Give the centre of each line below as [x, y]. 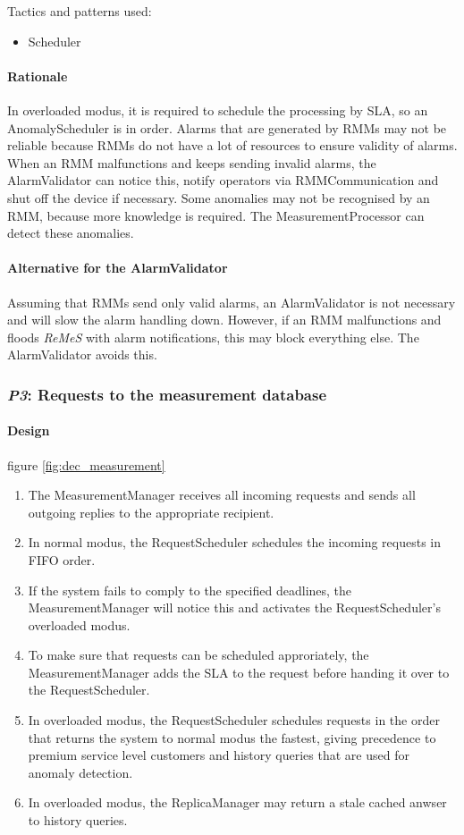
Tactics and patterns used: [80, 11]
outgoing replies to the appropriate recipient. [151, 512]
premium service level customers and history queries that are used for [219, 755]
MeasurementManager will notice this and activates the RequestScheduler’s [234, 607]
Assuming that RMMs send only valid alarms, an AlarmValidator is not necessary [232, 302]
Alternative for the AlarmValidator [118, 268]
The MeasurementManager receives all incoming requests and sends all [222, 495]
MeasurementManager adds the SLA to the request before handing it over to [239, 672]
